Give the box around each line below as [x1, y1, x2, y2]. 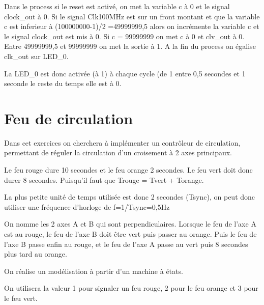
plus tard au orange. [4, 248, 67, 259]
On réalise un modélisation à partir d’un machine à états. [4, 265, 183, 276]
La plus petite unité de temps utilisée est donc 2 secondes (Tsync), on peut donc [4, 191, 255, 202]
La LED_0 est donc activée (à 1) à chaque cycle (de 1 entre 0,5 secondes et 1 [4, 68, 246, 78]
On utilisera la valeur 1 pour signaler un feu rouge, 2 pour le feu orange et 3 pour [4, 283, 258, 293]
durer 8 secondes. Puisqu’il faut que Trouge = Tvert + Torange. [4, 174, 204, 185]
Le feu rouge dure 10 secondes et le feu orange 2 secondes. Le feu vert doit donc [4, 164, 253, 175]
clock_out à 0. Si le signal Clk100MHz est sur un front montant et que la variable [4, 11, 260, 21]
